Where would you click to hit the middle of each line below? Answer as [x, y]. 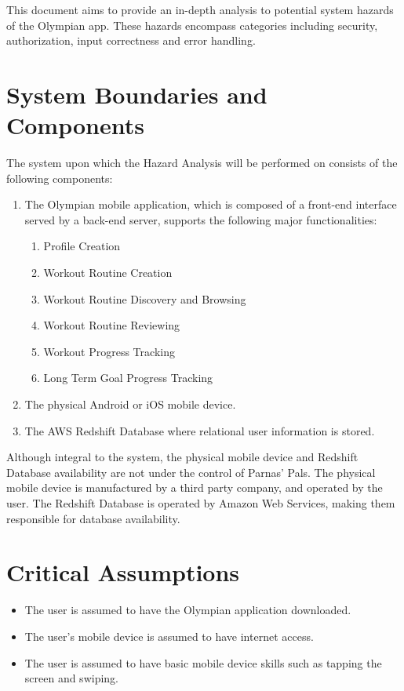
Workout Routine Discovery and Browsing [145, 298]
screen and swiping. [71, 678]
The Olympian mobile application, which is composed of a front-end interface [211, 204]
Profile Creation [82, 246]
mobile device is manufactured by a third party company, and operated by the [195, 487]
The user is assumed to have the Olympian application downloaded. [188, 610]
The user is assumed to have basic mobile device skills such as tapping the [203, 662]
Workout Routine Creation [108, 273]
